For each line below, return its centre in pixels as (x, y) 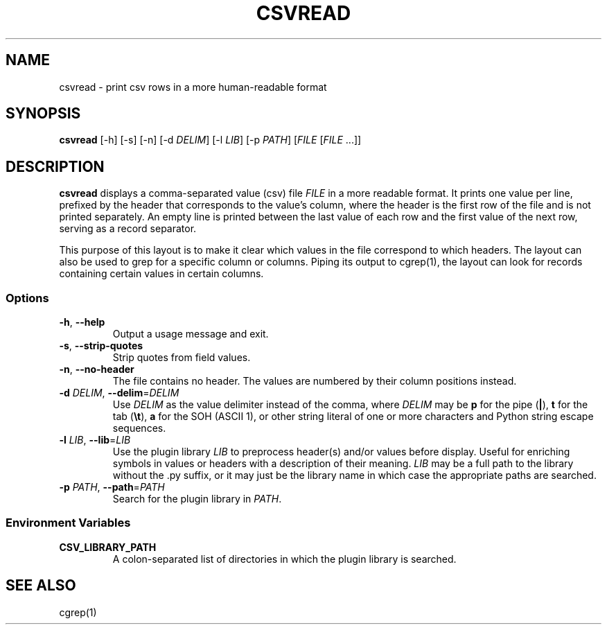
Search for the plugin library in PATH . (197, 499)
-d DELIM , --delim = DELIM (119, 393)
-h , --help (82, 322)
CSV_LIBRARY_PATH (108, 547)
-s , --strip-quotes (101, 346)
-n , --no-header (97, 369)
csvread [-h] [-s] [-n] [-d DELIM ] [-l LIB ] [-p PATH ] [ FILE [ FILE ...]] (210, 140)
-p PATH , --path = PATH (112, 487)
